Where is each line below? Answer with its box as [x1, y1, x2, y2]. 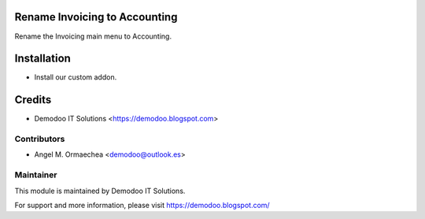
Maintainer [14, 169, 57, 180]
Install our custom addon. [34, 72, 117, 82]
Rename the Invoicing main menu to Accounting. [14, 32, 172, 41]
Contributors [14, 134, 65, 145]
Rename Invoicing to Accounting [14, 10, 178, 24]
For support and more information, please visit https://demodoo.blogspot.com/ [14, 201, 271, 210]
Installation [14, 52, 71, 65]
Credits [14, 93, 52, 106]
